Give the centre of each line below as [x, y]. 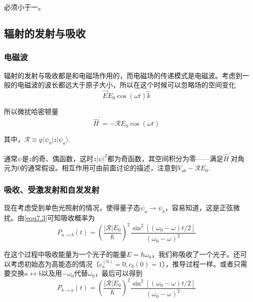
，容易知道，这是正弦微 [202, 208]
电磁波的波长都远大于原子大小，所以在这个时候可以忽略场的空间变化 [126, 85]
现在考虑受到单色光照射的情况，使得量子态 [72, 208]
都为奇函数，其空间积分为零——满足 [165, 158]
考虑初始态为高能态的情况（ [55, 263]
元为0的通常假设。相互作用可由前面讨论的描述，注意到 [91, 168]
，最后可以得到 [118, 273]
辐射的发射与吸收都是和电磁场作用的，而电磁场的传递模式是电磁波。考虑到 [123, 75]
